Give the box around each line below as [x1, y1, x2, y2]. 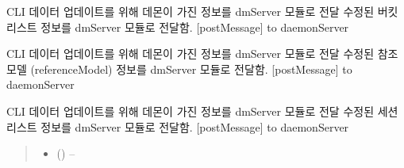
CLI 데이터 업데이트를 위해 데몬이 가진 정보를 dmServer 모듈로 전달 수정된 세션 [6, 102, 398, 119]
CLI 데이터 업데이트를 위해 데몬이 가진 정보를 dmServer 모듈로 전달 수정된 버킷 [6, 3, 398, 19]
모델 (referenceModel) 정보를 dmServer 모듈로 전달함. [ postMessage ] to [6, 60, 352, 77]
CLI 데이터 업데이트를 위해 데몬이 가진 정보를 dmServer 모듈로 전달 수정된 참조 [6, 45, 398, 62]
